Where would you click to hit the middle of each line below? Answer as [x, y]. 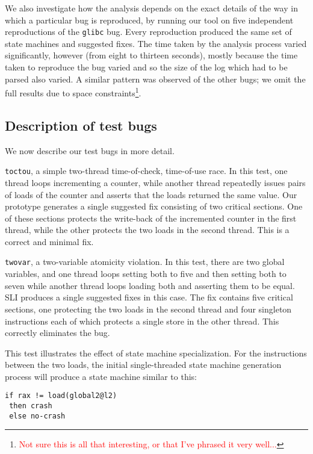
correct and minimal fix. [49, 241]
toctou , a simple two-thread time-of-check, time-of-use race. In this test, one [146, 171]
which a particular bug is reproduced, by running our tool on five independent [149, 20]
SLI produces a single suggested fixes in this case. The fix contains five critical [149, 297]
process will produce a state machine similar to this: [101, 376]
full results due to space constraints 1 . [73, 92]
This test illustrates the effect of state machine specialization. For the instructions [156, 353]
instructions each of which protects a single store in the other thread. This [142, 321]
